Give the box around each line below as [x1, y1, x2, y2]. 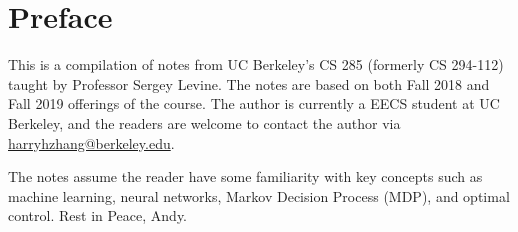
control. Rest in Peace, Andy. [8, 205, 188, 226]
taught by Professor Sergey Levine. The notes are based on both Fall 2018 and [8, 73, 490, 94]
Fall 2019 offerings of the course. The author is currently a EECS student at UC [8, 93, 500, 114]
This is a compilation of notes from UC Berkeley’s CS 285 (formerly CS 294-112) [8, 54, 504, 75]
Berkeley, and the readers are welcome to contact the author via [8, 112, 401, 133]
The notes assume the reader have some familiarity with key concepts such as [8, 166, 483, 187]
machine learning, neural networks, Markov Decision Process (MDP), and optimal [8, 185, 510, 206]
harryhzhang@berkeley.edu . [8, 132, 175, 153]
